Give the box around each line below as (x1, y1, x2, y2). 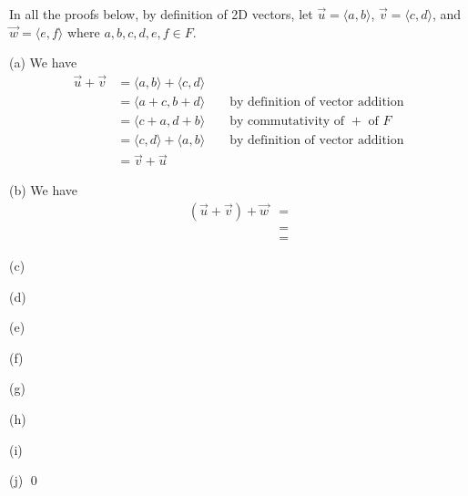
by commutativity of (229, 115, 345, 129)
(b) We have (9, 181, 78, 200)
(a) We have (9, 53, 77, 72)
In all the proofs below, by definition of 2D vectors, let (9, 5, 313, 23)
